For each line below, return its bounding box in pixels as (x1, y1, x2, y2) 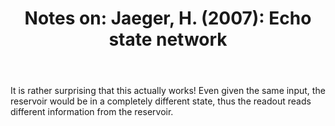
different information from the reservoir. (10, 106, 174, 118)
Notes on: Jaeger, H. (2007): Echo (24, 7, 312, 30)
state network (108, 28, 228, 51)
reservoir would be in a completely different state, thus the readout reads (10, 95, 312, 107)
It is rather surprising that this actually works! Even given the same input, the (10, 85, 326, 97)
